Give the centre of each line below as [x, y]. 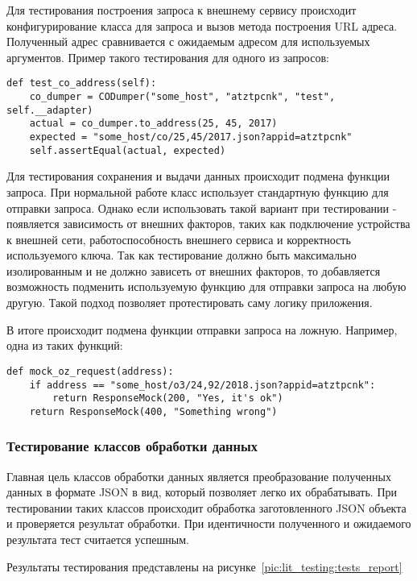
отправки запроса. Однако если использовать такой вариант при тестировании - [202, 207]
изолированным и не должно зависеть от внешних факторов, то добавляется [194, 270]
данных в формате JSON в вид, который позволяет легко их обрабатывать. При [202, 492]
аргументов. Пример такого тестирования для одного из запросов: [168, 57]
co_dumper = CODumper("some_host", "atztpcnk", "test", [182, 97]
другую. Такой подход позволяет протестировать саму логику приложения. [190, 303]
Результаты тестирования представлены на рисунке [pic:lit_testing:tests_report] [204, 566]
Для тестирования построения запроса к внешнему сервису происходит [182, 10]
